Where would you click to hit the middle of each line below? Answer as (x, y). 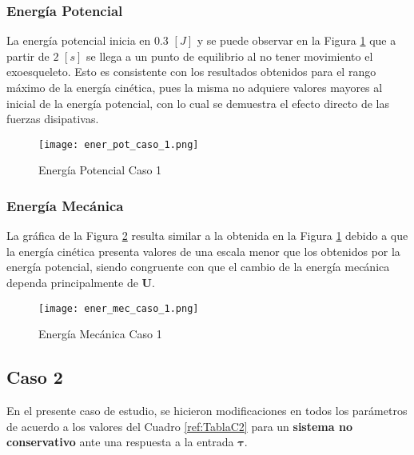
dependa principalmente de (72, 283)
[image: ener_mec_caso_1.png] (119, 308)
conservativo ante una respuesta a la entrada (120, 442)
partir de (28, 56)
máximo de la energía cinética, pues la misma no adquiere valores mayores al (195, 87)
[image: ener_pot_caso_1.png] (119, 144)
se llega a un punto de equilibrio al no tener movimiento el (229, 56)
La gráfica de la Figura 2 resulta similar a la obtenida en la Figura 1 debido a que (207, 235)
